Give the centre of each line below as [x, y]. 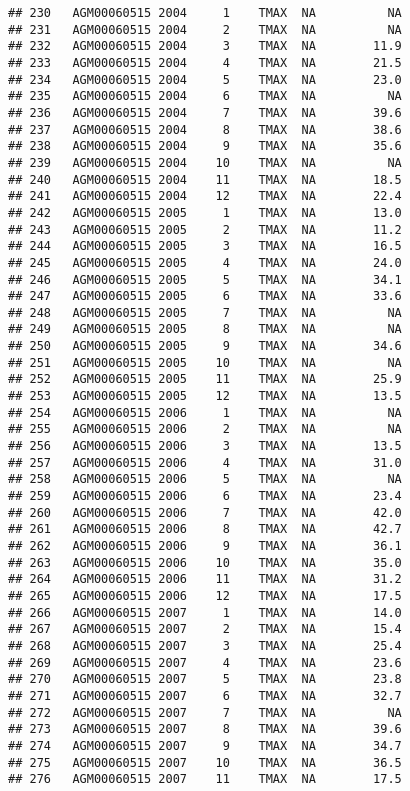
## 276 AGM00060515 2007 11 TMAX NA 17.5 [205, 779]
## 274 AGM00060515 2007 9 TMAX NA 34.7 [205, 745]
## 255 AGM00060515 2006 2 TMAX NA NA [205, 429]
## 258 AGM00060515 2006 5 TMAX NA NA [205, 479]
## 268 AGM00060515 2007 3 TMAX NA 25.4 [205, 645]
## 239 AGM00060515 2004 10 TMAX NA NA [205, 162]
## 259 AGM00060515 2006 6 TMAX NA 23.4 [205, 496]
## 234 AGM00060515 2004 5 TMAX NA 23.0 [205, 79]
